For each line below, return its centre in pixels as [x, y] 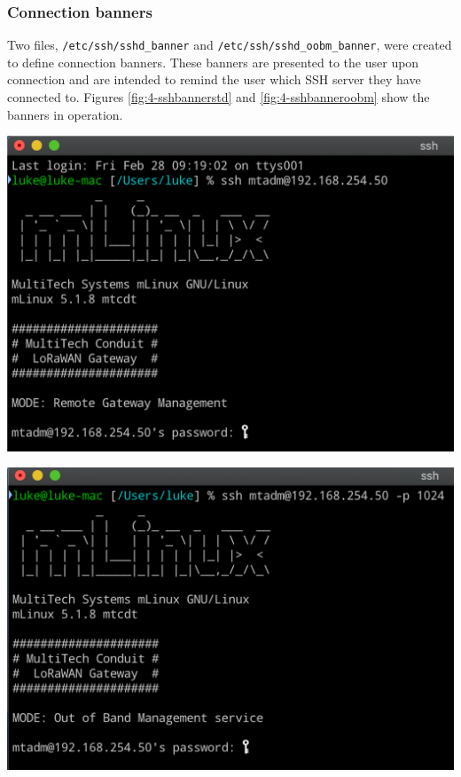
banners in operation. [65, 114]
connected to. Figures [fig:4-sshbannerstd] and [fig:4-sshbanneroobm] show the [219, 97]
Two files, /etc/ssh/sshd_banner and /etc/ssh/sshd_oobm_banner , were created [230, 45]
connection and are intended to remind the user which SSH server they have [214, 79]
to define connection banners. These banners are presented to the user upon [213, 62]
